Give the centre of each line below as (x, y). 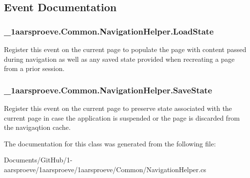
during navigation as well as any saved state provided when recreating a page (119, 59)
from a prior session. (34, 68)
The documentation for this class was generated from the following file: (110, 143)
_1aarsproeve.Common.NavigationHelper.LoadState (109, 31)
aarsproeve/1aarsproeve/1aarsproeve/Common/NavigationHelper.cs (105, 169)
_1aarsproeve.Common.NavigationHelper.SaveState (108, 90)
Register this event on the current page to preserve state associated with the (118, 108)
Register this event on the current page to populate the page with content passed (125, 49)
